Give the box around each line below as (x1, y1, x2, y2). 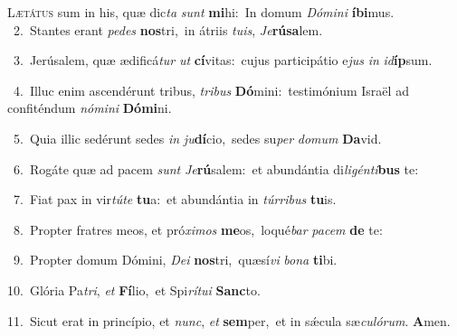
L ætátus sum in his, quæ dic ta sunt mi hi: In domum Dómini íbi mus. (7, 3, 395, 21)
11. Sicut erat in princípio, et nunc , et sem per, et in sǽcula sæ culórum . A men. (7, 311, 451, 330)
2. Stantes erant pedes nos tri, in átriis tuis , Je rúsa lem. (13, 20, 323, 39)
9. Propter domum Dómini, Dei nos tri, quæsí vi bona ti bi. (13, 250, 338, 269)
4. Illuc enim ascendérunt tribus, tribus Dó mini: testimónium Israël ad (13, 80, 409, 99)
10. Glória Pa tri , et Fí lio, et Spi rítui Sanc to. (7, 280, 261, 299)
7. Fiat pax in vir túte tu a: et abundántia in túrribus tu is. (13, 190, 337, 209)
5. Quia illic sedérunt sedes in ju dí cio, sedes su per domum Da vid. (13, 128, 382, 147)
